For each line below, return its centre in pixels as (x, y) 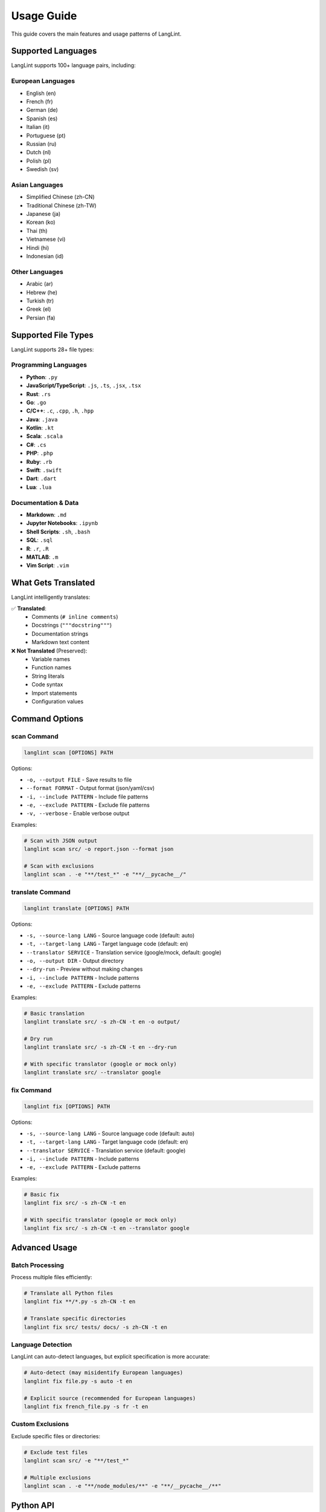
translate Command (41, 892)
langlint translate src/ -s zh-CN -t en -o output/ (102, 1022)
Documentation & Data (45, 503)
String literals (48, 676)
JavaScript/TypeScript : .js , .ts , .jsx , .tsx (84, 386)
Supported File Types (52, 335)
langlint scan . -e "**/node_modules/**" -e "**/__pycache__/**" (123, 1486)
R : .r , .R (37, 549)
